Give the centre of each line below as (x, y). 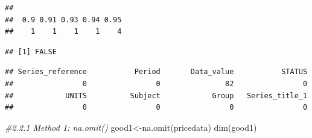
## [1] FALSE (31, 52)
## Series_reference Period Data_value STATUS (156, 72)
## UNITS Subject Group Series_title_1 (156, 96)
